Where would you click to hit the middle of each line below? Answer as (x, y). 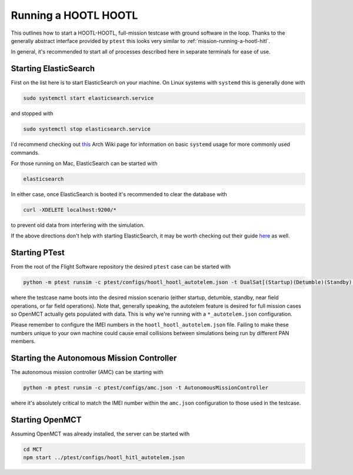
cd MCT (33, 449)
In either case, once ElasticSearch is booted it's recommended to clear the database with (119, 194)
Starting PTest (38, 253)
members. (23, 342)
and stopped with (32, 113)
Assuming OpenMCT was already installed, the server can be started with (100, 434)
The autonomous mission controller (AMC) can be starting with (87, 372)
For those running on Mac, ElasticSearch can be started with (84, 163)
